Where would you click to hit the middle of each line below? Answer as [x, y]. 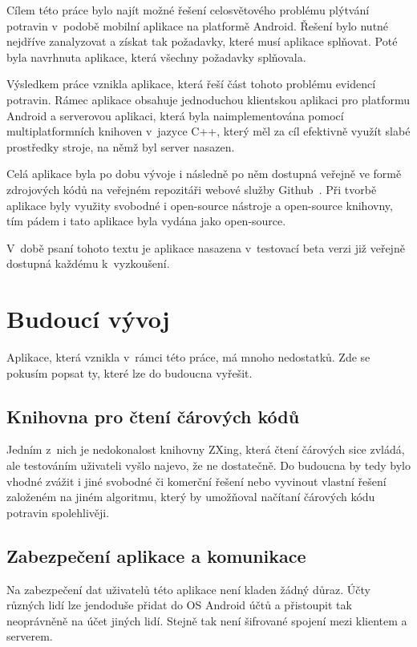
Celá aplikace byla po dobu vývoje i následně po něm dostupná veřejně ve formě [204, 174]
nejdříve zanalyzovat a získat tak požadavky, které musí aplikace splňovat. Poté [202, 41]
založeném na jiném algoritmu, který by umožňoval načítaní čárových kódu [191, 497]
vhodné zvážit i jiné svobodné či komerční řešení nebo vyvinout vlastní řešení [196, 481]
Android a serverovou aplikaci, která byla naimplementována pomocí [175, 115]
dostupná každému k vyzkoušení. [88, 263]
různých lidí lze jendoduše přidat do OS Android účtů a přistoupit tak [179, 605]
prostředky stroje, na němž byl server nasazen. [121, 146]
